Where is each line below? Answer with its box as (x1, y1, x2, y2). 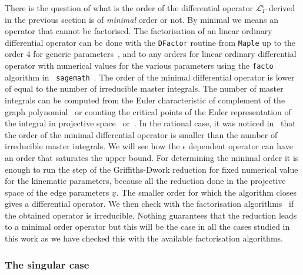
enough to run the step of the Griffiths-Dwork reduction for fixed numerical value (5, 163, 298, 175)
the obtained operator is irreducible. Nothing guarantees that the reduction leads (5, 209, 297, 221)
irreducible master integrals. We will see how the (5, 140, 180, 152)
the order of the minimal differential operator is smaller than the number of (5, 128, 278, 140)
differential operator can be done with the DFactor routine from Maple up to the (5, 36, 296, 48)
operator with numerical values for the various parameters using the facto (5, 59, 274, 72)
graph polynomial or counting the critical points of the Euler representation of (5, 105, 291, 118)
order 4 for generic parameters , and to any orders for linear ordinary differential (5, 48, 297, 60)
